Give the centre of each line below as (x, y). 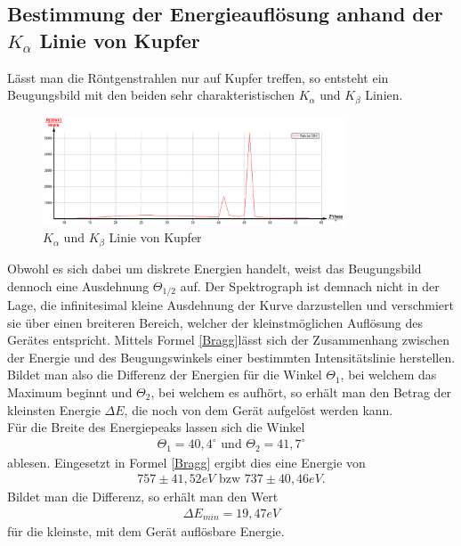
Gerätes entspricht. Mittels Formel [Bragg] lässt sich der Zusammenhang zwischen (229, 340)
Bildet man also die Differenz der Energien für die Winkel (165, 375)
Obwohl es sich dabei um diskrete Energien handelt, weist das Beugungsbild (214, 268)
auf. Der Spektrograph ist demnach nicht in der (310, 285)
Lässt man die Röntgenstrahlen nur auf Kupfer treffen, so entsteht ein (198, 77)
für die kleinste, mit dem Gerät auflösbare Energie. (146, 531)
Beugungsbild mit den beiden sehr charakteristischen (151, 95)
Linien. (384, 95)
